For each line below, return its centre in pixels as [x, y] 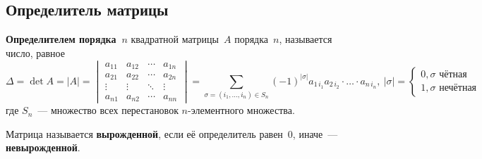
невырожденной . [43, 147]
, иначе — [315, 133]
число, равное [35, 52]
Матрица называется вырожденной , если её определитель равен [144, 133]
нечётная [458, 88]
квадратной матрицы [175, 39]
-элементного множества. [241, 110]
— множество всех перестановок [108, 110]
